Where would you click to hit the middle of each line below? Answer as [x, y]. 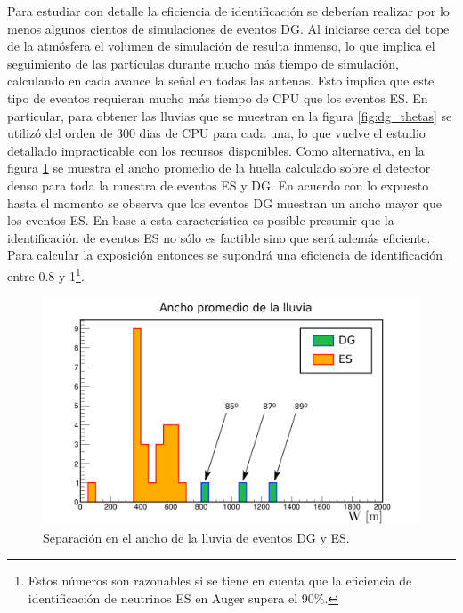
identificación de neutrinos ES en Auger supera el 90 [171, 597]
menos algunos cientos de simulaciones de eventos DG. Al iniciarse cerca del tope [228, 28]
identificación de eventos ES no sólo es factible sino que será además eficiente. [219, 237]
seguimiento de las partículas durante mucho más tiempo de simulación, [203, 63]
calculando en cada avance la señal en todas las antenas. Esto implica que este [221, 81]
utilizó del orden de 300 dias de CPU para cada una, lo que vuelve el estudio [216, 133]
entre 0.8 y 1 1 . [46, 274]
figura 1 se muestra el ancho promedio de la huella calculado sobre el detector [219, 168]
